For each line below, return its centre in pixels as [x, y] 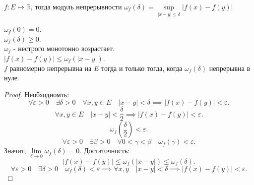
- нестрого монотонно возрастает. [64, 48]
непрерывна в [230, 68]
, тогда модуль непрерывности [76, 6]
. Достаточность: [105, 151]
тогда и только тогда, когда [142, 68]
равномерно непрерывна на [51, 68]
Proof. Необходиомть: [37, 94]
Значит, [15, 151]
